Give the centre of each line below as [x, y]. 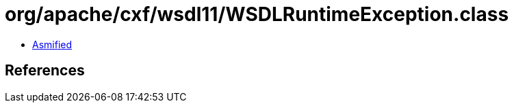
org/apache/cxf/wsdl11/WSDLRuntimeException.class [257, 14]
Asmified [52, 44]
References [45, 71]
